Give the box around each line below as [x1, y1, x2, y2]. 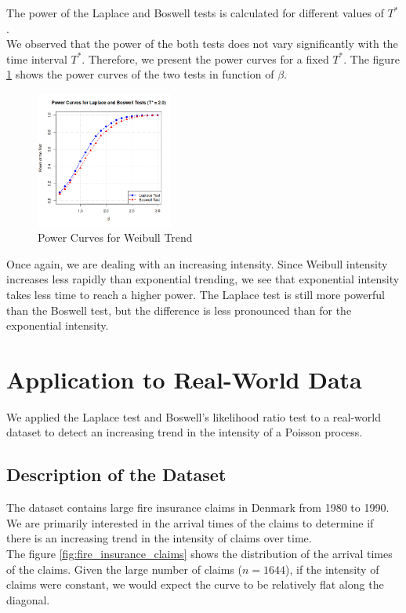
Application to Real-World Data [6, 363, 362, 395]
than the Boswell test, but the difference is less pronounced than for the [6, 301, 352, 318]
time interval [6, 50, 67, 67]
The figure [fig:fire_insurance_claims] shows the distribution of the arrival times [6, 545, 393, 562]
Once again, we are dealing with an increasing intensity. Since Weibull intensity [6, 255, 388, 272]
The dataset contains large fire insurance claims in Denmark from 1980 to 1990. [6, 499, 390, 516]
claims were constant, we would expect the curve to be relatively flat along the [6, 576, 384, 593]
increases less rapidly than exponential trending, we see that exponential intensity [6, 271, 400, 287]
